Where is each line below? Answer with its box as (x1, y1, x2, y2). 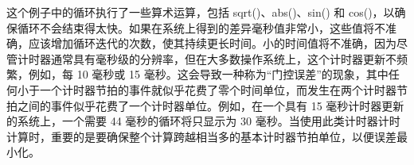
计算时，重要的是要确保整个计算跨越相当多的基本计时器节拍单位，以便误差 (6, 128, 396, 144)
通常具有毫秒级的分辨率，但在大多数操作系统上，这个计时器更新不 (50, 50, 396, 67)
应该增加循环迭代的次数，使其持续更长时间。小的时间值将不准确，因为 (28, 35, 396, 52)
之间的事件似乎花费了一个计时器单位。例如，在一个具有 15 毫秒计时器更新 (17, 97, 404, 113)
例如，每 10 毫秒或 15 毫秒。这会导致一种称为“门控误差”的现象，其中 (28, 66, 389, 82)
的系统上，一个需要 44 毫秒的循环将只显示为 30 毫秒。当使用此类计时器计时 (6, 113, 400, 129)
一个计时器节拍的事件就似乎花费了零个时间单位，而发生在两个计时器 (39, 81, 396, 98)
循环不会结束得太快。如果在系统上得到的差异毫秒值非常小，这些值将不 (17, 19, 385, 36)
